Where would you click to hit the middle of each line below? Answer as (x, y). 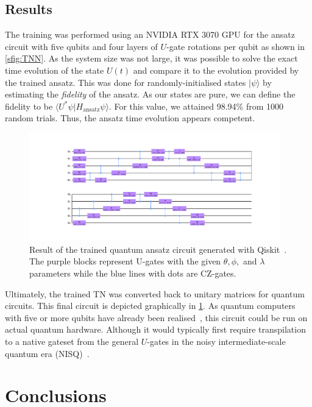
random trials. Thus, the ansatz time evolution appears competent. (130, 118)
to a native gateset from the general (72, 341)
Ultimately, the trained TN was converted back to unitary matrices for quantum (155, 293)
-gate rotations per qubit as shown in (236, 46)
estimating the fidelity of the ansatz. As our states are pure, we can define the (150, 94)
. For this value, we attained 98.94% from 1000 (196, 106)
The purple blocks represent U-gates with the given (125, 261)
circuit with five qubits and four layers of (81, 46)
